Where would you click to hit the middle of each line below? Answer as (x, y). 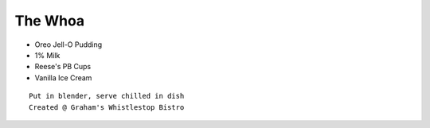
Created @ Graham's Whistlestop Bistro (107, 107)
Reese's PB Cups (63, 67)
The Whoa (50, 21)
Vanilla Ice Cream (63, 78)
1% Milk (47, 55)
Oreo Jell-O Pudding (68, 45)
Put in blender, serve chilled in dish (107, 96)
